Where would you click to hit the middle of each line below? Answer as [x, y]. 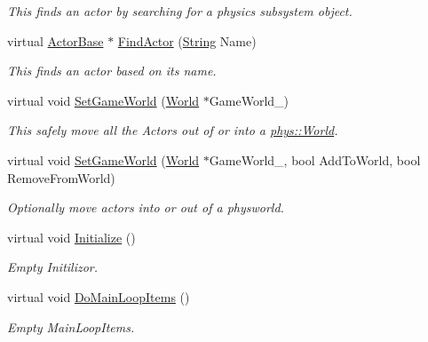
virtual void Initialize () [71, 237]
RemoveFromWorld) [61, 177]
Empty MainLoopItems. [71, 326]
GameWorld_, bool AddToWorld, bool [315, 159]
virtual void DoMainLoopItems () [99, 296]
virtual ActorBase [55, 40]
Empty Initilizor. [53, 267]
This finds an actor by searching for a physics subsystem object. [180, 11]
